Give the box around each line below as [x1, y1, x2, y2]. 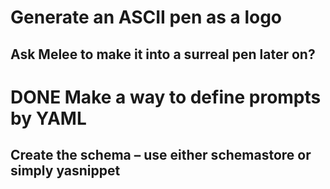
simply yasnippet [10, 162, 121, 180]
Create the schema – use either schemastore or [10, 147, 312, 164]
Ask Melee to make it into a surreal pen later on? [10, 46, 316, 63]
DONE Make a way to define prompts [10, 86, 322, 108]
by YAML [10, 107, 87, 130]
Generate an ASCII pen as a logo [10, 6, 283, 29]
